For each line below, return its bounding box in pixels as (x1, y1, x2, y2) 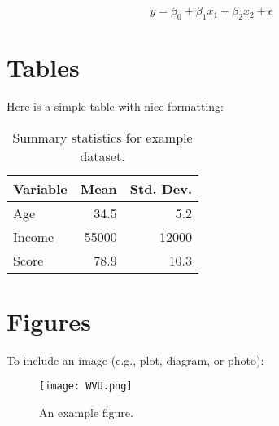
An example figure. (39, 404, 133, 421)
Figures (7, 304, 91, 337)
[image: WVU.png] (39, 380, 133, 393)
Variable (13, 178, 68, 198)
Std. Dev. (129, 178, 192, 198)
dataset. (80, 146, 125, 165)
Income (13, 226, 54, 246)
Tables (7, 51, 80, 84)
